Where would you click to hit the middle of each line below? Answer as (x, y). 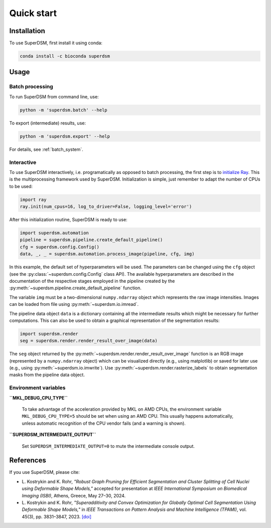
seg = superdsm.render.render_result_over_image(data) (89, 341)
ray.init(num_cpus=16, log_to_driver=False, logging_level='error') (106, 207)
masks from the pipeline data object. (47, 375)
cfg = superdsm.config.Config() (60, 247)
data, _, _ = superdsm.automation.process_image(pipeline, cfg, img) (107, 254)
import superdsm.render (49, 334)
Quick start (33, 13)
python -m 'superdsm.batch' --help (63, 110)
